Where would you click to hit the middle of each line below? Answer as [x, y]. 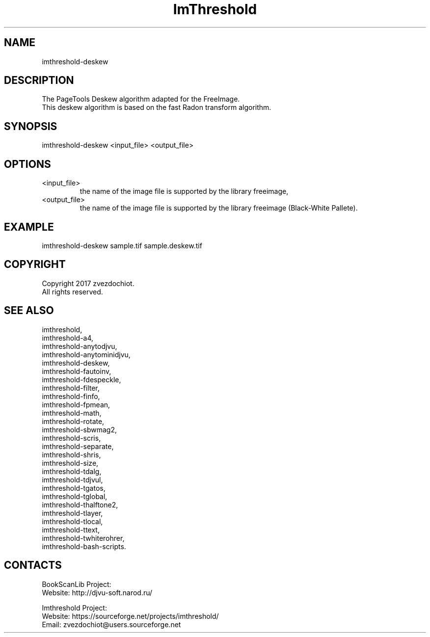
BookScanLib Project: [77, 584]
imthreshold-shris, [71, 454]
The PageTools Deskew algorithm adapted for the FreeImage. [141, 99]
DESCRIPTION [39, 80]
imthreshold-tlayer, [72, 513]
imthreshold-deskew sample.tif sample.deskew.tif [122, 245]
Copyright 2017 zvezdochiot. [88, 283]
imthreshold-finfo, [71, 396]
